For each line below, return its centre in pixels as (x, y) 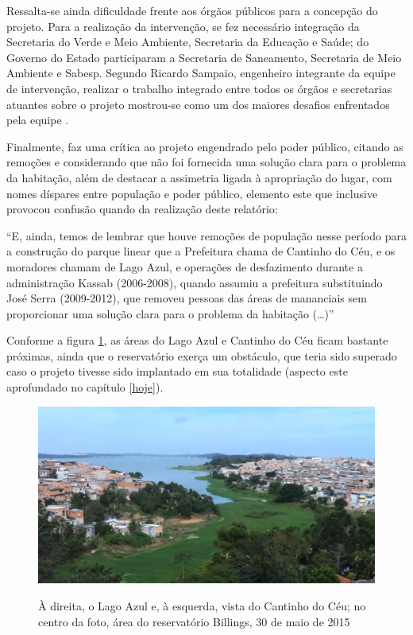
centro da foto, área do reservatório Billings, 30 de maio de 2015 (194, 621)
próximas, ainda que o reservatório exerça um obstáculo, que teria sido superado (202, 355)
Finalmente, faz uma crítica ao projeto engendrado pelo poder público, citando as (205, 146)
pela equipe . (38, 120)
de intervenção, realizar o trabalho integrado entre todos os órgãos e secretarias (199, 88)
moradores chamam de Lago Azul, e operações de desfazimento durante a (185, 266)
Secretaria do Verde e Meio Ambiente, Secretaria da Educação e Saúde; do (188, 42)
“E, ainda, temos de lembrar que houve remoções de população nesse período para (206, 235)
